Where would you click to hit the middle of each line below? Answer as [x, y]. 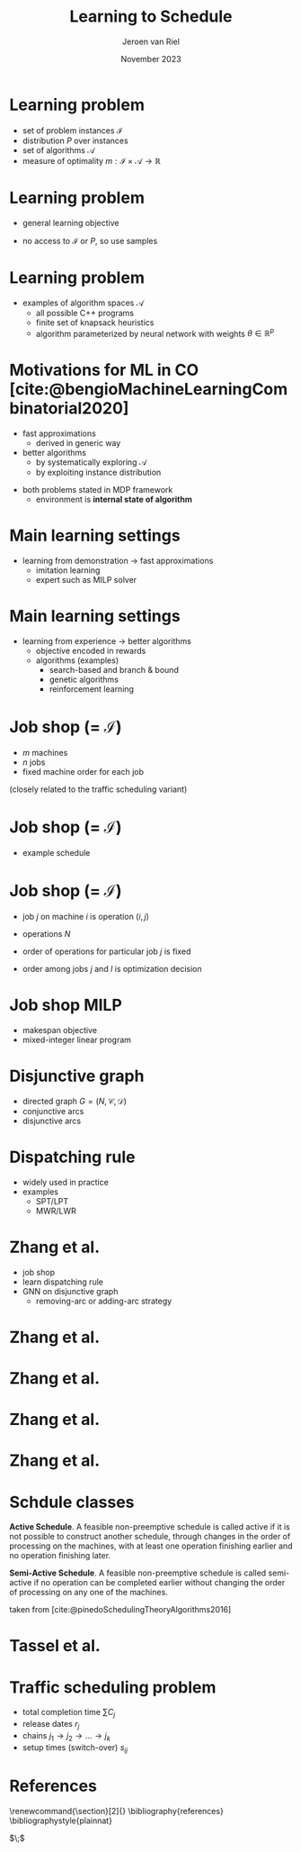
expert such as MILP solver [86, 580]
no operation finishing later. [60, 1556]
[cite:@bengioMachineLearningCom [149, 390]
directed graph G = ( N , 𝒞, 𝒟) [75, 1101]
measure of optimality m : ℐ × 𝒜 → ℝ [92, 160]
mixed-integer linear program [77, 1039]
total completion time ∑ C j [69, 1713]
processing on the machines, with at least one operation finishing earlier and [151, 1546]
